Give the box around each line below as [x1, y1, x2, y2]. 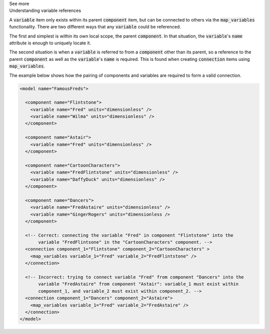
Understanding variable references [9, 7, 81, 13]
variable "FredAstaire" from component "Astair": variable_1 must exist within [38, 281, 239, 287]
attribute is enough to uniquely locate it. [9, 40, 91, 46]
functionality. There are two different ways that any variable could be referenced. [9, 24, 181, 30]
